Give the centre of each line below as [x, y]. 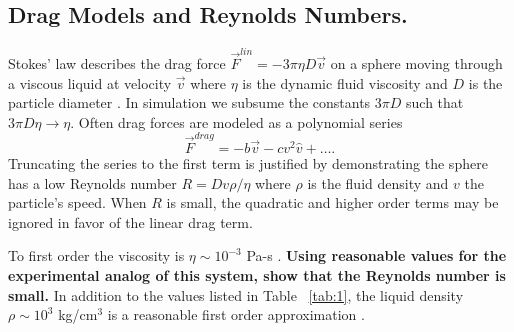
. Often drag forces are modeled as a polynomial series [236, 121]
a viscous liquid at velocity [90, 82]
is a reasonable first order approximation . [236, 314]
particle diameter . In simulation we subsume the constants [189, 102]
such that [435, 102]
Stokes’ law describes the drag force [117, 62]
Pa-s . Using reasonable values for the [376, 255]
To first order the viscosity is [96, 255]
